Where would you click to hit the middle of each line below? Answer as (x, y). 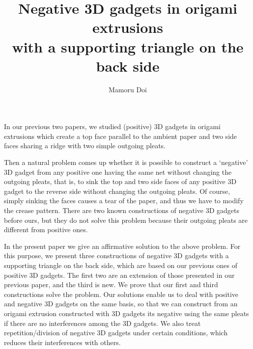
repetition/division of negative (49, 333)
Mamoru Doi (128, 89)
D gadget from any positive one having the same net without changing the (120, 172)
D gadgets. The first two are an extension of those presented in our (134, 275)
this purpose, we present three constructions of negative (88, 255)
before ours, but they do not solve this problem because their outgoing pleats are (126, 220)
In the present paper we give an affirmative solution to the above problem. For (122, 246)
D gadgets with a (203, 255)
